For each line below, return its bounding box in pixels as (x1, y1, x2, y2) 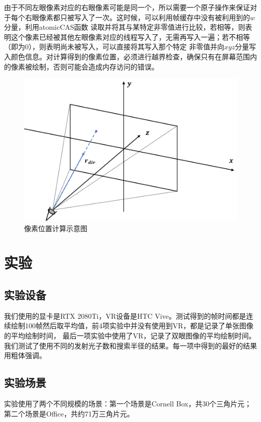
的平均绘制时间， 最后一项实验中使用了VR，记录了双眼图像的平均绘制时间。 (4, 330, 256, 341)
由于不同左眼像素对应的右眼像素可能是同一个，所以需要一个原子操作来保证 (4, 2, 250, 12)
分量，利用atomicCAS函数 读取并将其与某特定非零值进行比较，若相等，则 (4, 22, 245, 32)
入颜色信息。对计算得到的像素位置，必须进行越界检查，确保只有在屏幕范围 (4, 51, 250, 61)
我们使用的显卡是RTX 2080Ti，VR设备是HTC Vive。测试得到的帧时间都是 (4, 310, 246, 321)
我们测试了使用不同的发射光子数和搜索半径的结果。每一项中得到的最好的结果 (4, 340, 257, 350)
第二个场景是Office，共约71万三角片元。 (4, 408, 134, 418)
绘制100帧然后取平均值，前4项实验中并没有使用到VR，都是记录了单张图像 (11, 320, 253, 331)
